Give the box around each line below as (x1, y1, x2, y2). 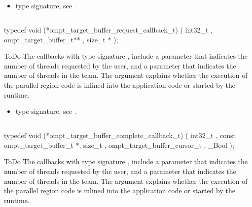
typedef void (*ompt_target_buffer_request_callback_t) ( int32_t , (4, 24, 213, 34)
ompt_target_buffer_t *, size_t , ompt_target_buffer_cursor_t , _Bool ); (4, 139, 234, 150)
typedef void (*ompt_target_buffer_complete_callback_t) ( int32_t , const (4, 130, 236, 140)
